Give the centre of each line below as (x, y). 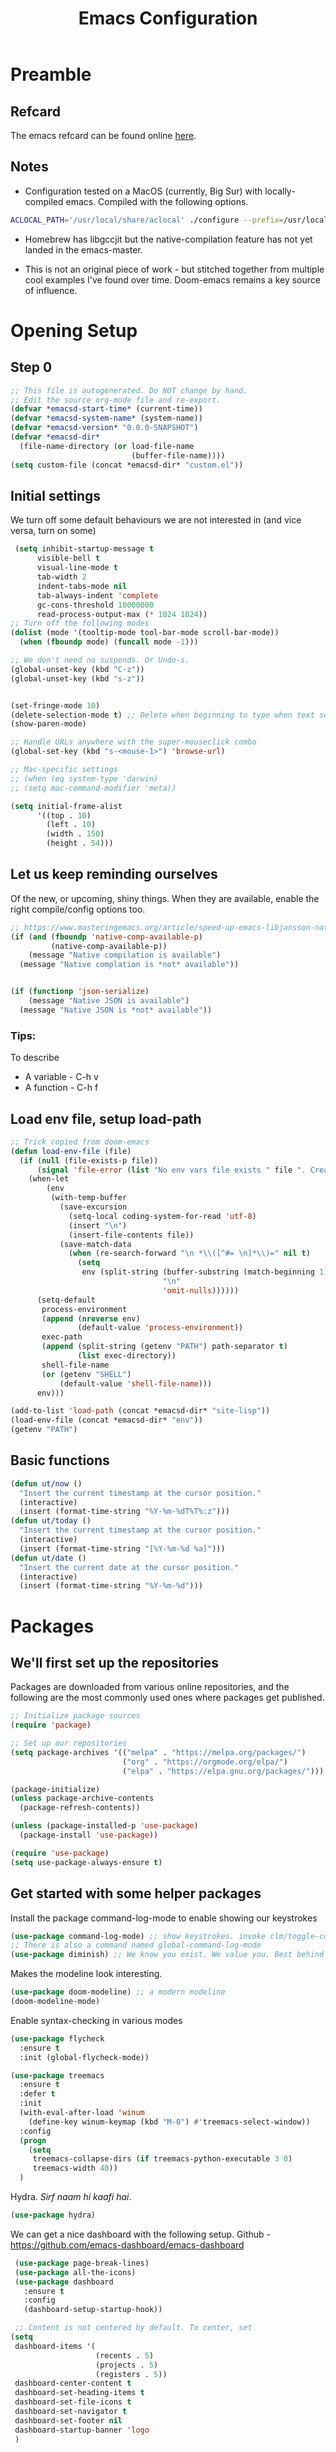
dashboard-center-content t (73, 2383)
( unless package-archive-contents (82, 1798)
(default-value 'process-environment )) (160, 1328)
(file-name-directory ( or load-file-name (107, 446)
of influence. (51, 290)
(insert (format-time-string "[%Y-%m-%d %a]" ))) (122, 1548)
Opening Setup (74, 330)
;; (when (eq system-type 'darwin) (84, 778)
